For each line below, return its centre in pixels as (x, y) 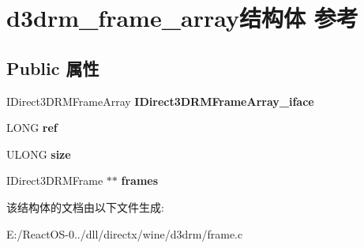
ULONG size (39, 154)
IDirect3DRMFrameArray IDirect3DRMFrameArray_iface (160, 101)
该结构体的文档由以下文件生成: (85, 207)
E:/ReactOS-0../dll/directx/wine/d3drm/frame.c (125, 233)
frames (140, 180)
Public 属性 (53, 68)
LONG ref (32, 128)
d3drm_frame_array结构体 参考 (182, 18)
